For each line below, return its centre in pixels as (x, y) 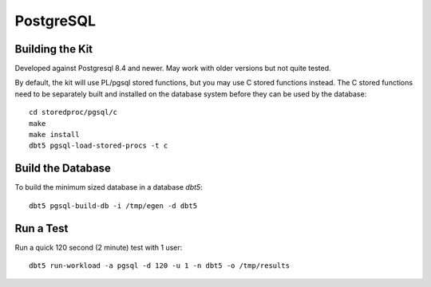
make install (54, 135)
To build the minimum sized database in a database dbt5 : (109, 187)
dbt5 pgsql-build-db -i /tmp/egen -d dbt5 (113, 206)
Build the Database (63, 169)
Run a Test (42, 228)
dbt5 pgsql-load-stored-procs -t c (99, 146)
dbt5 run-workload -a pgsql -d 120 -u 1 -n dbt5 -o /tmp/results (160, 266)
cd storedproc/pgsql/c (73, 112)
